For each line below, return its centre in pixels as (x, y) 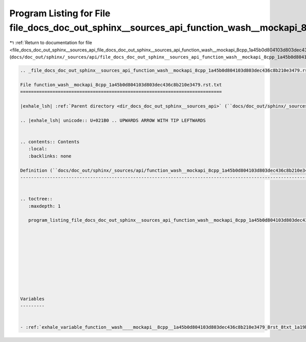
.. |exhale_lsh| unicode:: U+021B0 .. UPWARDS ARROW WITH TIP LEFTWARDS (113, 120)
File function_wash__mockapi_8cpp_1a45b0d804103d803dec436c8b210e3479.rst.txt (121, 85)
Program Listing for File (60, 13)
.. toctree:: (36, 199)
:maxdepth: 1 (45, 206)
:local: (38, 149)
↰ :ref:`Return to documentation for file (51, 43)
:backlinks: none (50, 156)
